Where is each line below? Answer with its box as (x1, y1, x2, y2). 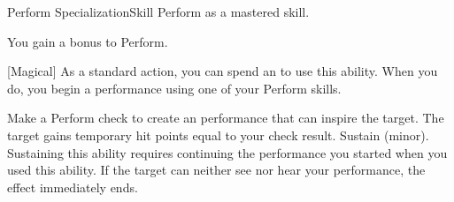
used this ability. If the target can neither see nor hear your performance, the (7, 161, 426, 179)
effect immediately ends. (7, 177, 138, 196)
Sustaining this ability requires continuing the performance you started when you (7, 143, 448, 161)
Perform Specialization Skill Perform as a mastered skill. (7, 3, 310, 20)
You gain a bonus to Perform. (7, 32, 168, 50)
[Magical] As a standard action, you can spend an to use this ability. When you (7, 62, 438, 80)
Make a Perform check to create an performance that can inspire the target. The (7, 108, 444, 127)
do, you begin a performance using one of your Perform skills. (7, 79, 342, 97)
